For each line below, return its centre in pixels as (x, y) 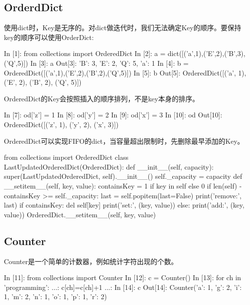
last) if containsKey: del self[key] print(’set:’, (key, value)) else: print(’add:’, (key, (124, 205)
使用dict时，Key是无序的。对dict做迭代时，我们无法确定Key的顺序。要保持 (123, 28)
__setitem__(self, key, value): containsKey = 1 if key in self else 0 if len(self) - (123, 185)
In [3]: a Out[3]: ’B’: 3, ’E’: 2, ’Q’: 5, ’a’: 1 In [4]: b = (109, 63)
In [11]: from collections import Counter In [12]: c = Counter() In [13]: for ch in (123, 277)
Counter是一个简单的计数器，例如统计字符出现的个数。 (91, 261)
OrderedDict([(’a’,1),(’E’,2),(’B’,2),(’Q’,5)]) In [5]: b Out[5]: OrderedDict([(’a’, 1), (125, 72)
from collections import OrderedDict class (66, 157)
